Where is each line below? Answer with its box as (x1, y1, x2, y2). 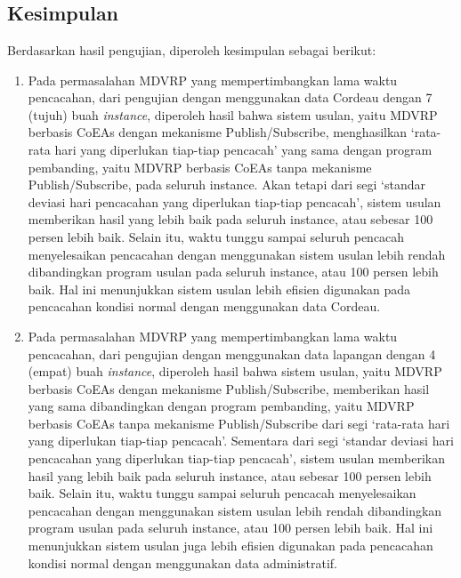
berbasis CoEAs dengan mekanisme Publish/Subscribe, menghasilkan (28, 123, 408, 141)
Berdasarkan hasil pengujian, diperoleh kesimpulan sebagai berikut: (7, 41, 376, 59)
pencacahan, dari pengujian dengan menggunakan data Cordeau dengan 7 (28, 88, 433, 107)
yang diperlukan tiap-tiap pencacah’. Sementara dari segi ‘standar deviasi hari (28, 431, 454, 450)
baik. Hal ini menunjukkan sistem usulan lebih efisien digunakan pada (28, 279, 411, 298)
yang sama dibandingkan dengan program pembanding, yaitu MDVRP (28, 397, 415, 415)
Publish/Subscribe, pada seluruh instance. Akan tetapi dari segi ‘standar (28, 175, 425, 194)
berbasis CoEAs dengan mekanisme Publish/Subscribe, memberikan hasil (28, 379, 430, 397)
